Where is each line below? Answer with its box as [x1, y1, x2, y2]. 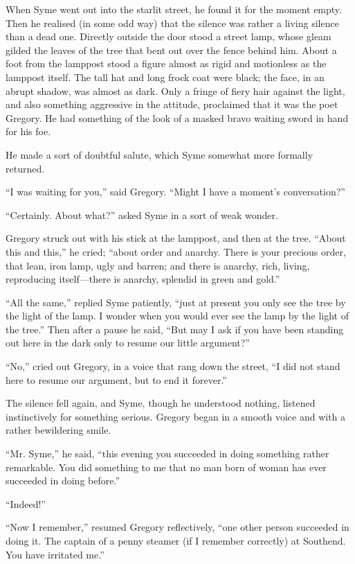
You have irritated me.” [6, 547, 104, 561]
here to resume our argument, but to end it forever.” [6, 372, 227, 387]
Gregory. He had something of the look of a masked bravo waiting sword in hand [6, 110, 349, 125]
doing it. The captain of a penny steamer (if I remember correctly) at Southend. [6, 534, 346, 547]
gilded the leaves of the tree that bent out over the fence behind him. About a [6, 42, 337, 57]
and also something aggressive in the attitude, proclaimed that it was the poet [6, 97, 338, 112]
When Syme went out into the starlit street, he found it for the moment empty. [6, 2, 342, 16]
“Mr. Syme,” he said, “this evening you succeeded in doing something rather [6, 446, 329, 461]
